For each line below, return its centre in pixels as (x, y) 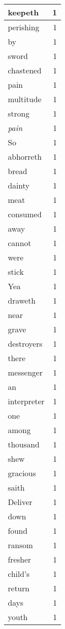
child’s (19, 574)
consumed (25, 214)
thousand (24, 444)
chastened (25, 70)
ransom (20, 545)
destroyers (25, 344)
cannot (20, 243)
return (19, 588)
